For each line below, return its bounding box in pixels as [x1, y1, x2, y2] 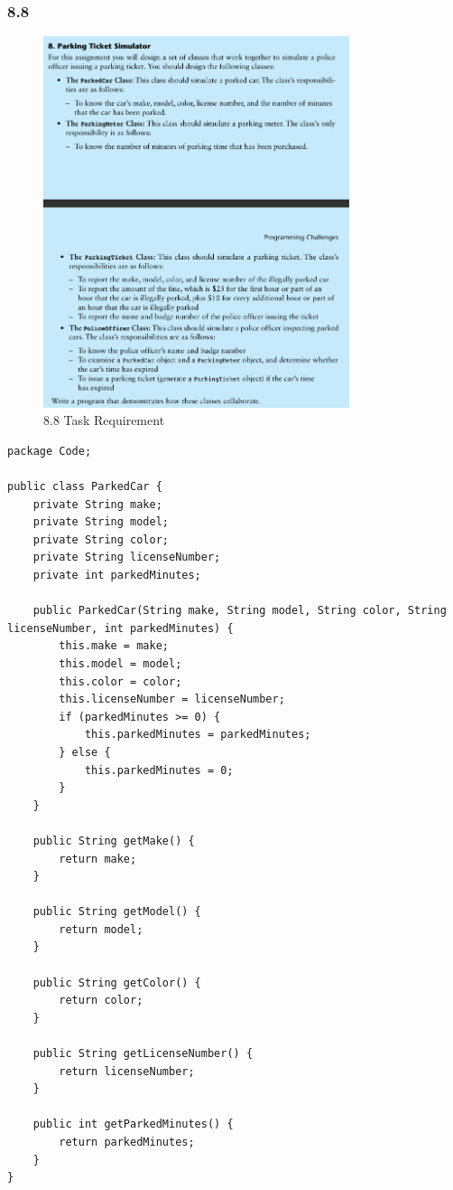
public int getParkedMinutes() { [32, 1118, 234, 1131]
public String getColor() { [32, 976, 201, 989]
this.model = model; [59, 656, 182, 670]
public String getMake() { [32, 834, 195, 847]
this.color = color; [59, 675, 182, 688]
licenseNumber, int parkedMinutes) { [7, 621, 234, 635]
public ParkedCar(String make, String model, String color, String [32, 604, 447, 618]
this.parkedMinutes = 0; [84, 763, 234, 777]
